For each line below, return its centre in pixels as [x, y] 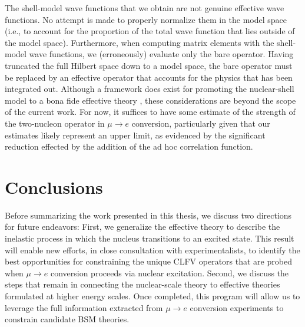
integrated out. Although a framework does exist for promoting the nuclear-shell [150, 89]
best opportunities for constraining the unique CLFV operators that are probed [148, 261]
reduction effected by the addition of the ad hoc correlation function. [129, 146]
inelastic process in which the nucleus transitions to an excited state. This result [150, 238]
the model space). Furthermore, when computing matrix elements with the [140, 42]
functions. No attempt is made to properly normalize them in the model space [146, 19]
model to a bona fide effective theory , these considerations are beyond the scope [150, 100]
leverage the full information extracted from [84, 307]
